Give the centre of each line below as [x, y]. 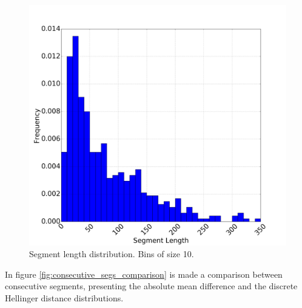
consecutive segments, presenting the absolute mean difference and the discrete [151, 286]
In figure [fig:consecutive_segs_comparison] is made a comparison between [144, 274]
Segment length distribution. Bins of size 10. [112, 254]
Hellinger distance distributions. [64, 297]
